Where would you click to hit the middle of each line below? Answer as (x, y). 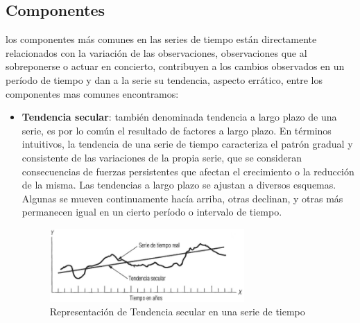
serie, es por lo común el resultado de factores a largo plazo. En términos (177, 130)
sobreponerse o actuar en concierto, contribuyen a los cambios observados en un (175, 66)
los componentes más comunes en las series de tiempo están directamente (161, 39)
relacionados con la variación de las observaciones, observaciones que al (156, 52)
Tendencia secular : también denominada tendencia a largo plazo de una (179, 117)
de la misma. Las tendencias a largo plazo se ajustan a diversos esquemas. (179, 185)
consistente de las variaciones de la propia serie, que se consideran (162, 157)
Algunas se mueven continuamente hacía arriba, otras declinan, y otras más (182, 198)
